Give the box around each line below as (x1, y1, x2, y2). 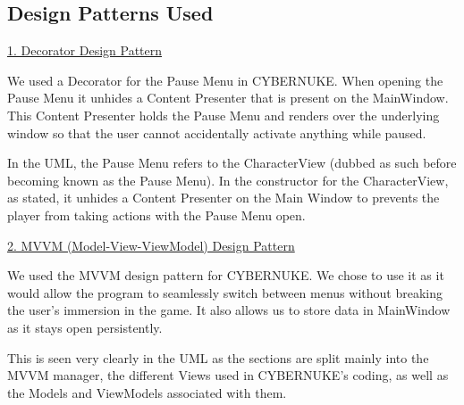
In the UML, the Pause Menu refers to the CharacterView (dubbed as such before (7, 153, 457, 172)
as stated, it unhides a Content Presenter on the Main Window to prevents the (7, 188, 440, 207)
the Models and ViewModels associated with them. (7, 383, 287, 401)
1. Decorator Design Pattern (7, 41, 163, 60)
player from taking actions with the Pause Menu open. (7, 205, 306, 224)
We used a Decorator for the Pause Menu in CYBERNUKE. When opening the (7, 70, 443, 89)
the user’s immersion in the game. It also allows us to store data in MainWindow (7, 301, 451, 319)
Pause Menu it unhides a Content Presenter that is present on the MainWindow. (7, 88, 449, 107)
